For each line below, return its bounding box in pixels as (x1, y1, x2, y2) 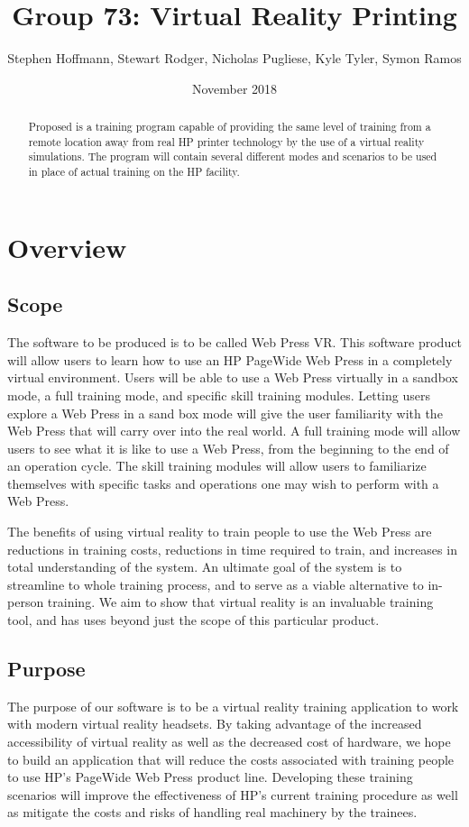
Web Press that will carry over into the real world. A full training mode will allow (7, 421, 461, 440)
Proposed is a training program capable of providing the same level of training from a (28, 119, 431, 134)
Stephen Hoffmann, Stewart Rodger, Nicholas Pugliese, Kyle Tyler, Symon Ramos (7, 49, 462, 68)
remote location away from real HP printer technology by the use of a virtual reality (28, 133, 425, 149)
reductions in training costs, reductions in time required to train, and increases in (7, 539, 457, 558)
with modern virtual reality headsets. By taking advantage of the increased (7, 714, 422, 733)
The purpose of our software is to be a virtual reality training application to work (7, 696, 459, 715)
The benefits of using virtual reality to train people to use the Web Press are (7, 522, 432, 541)
